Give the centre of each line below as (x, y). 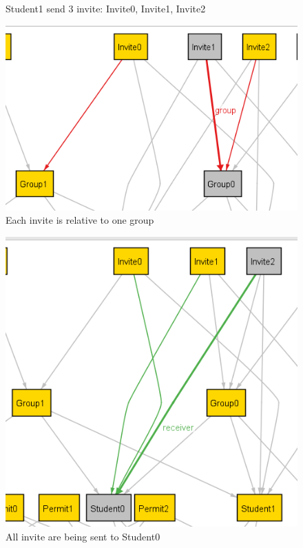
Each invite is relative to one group (80, 220)
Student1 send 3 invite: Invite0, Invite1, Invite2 (106, 8)
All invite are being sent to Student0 (83, 536)
